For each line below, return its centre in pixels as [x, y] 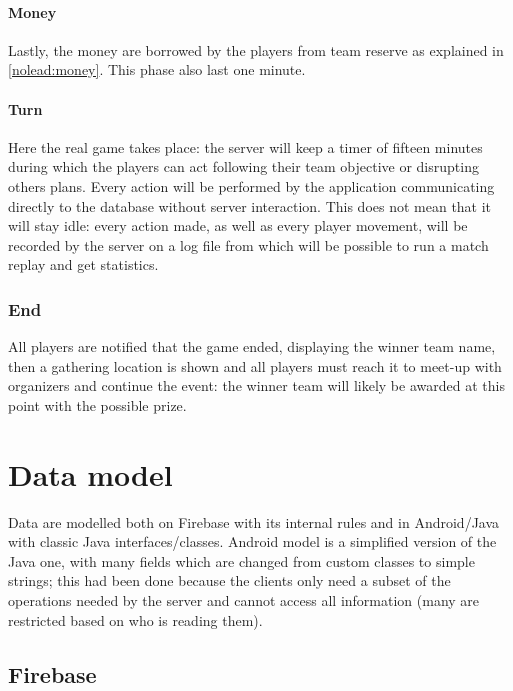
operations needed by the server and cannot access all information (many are [244, 600]
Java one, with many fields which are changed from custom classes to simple [241, 560]
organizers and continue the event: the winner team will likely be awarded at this [256, 385]
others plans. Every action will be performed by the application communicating [251, 185]
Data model [90, 473]
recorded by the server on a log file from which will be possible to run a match [248, 244]
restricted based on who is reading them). [135, 619]
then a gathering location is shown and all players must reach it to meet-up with [255, 365]
